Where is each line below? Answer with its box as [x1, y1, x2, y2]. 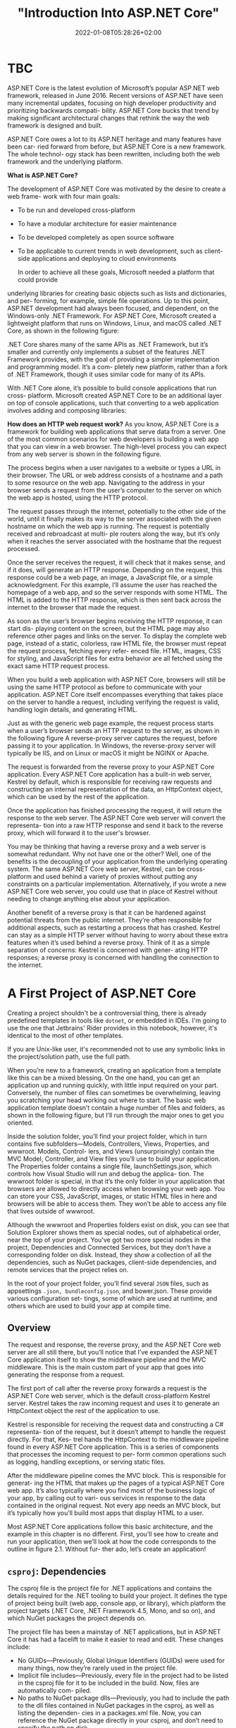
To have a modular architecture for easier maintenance [17, 219, 178, 228]
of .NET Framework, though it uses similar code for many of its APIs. [7, 370, 206, 378]
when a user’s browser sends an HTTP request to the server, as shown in [7, 726, 220, 734]
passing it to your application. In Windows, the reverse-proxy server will [7, 741, 216, 750]
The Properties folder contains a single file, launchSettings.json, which [7, 1161, 213, 1171]
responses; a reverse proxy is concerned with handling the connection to [7, 953, 220, 961]
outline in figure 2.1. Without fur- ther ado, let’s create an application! [7, 1545, 206, 1553]
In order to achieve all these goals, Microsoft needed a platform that [17, 268, 215, 276]
